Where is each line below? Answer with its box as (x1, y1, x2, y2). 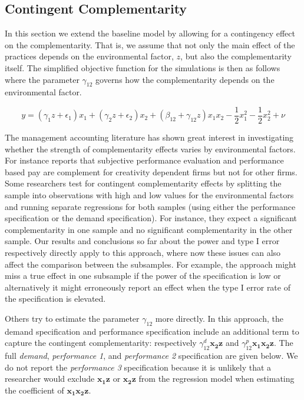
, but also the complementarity (180, 50, 292, 62)
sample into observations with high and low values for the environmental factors (5, 189, 294, 201)
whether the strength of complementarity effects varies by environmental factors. (5, 142, 296, 155)
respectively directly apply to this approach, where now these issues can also (5, 246, 281, 258)
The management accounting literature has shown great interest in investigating (5, 131, 294, 144)
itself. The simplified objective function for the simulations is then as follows (5, 61, 280, 74)
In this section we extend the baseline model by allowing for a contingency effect (5, 27, 295, 39)
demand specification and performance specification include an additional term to (5, 325, 299, 337)
